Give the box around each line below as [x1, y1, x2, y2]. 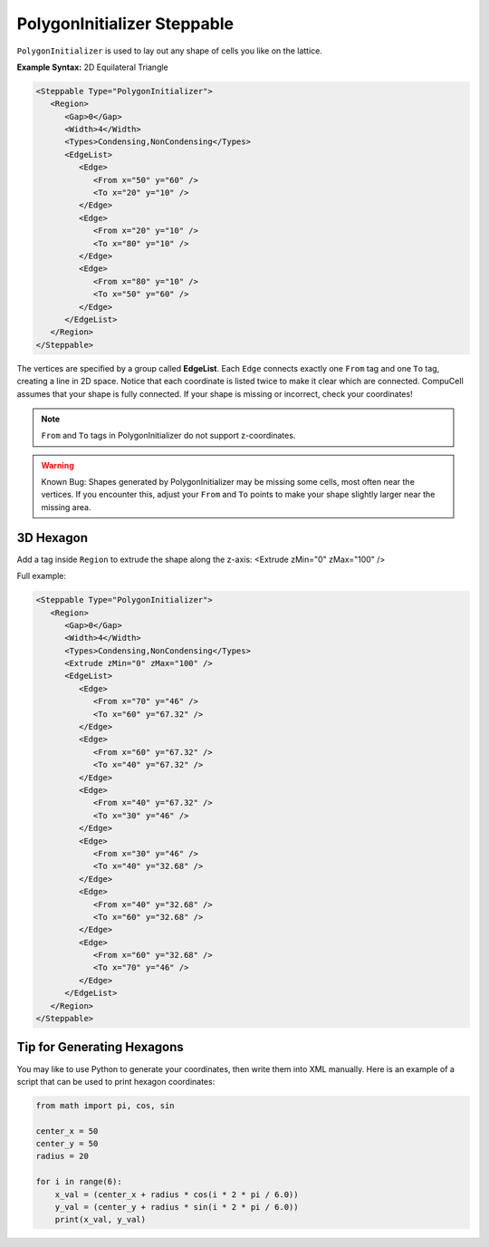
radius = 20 [35, 1151, 90, 1162]
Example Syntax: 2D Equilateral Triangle [16, 62, 169, 72]
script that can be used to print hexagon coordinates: [16, 1076, 216, 1087]
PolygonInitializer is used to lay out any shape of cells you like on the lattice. [16, 45, 323, 56]
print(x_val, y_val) [54, 1214, 147, 1225]
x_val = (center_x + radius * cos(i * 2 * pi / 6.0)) [54, 1189, 299, 1200]
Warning [41, 459, 74, 470]
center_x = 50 [35, 1126, 99, 1136]
